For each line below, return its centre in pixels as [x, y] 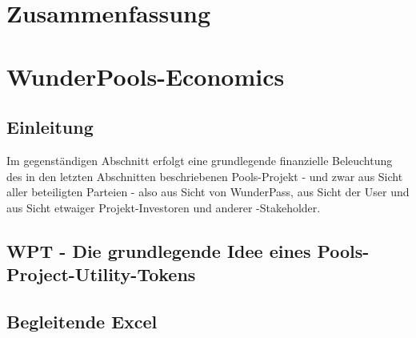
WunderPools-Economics [146, 76]
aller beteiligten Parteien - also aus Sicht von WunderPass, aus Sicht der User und [208, 192]
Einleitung [50, 127]
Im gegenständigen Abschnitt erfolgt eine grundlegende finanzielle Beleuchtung [200, 160]
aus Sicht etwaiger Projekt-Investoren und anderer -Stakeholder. [164, 207]
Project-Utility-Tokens [101, 274]
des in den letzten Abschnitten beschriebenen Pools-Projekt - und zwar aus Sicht [205, 176]
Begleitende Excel [82, 321]
